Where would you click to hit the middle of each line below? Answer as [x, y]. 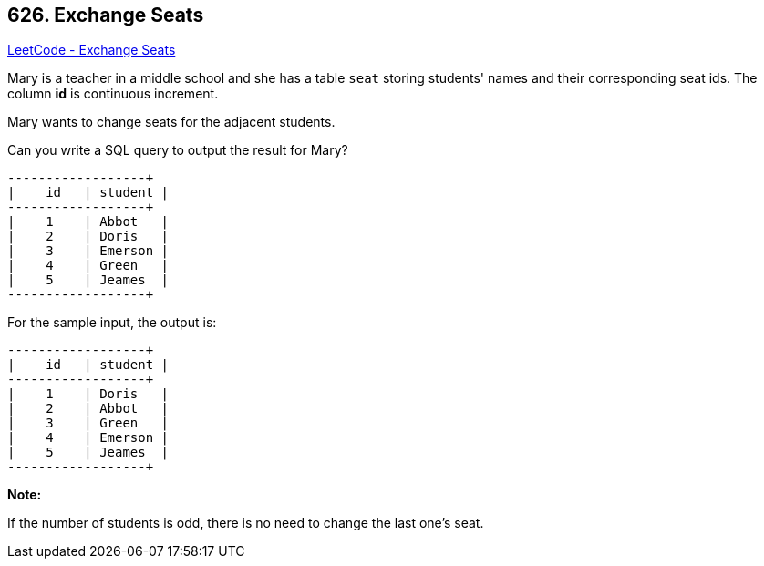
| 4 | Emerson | [88, 438]
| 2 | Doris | [88, 237]
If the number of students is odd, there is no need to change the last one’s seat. [246, 523]
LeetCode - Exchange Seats [92, 50]
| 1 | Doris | [88, 394]
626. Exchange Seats [106, 15]
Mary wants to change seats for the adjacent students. [171, 122]
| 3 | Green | [88, 423]
